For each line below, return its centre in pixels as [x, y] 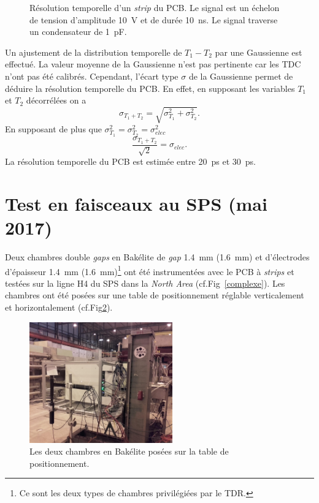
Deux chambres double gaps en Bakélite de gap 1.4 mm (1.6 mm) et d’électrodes [157, 257]
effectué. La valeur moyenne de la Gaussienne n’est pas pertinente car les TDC [153, 64]
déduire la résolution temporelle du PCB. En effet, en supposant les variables [150, 88]
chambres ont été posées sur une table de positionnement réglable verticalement [155, 295]
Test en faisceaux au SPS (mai [136, 203]
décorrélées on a [56, 100]
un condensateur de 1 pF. [78, 32]
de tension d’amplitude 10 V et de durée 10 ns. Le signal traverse [154, 19]
